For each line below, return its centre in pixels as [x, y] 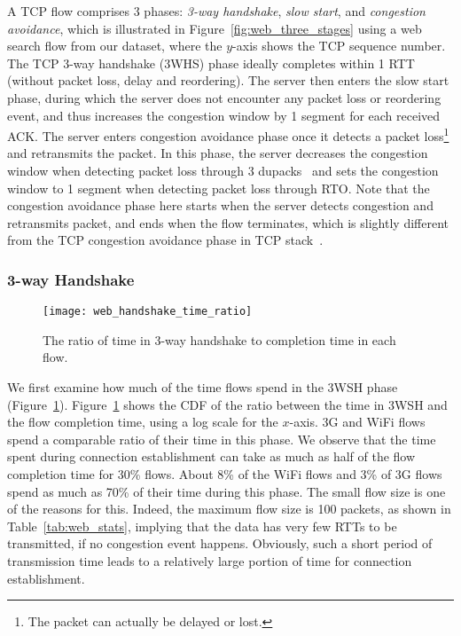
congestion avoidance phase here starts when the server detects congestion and [220, 205]
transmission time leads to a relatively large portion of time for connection [210, 560]
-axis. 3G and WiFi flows [357, 422]
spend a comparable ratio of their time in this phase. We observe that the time [222, 439]
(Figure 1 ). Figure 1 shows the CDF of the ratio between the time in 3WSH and [227, 404]
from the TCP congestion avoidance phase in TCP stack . [165, 240]
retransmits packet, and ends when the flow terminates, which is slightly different [228, 222]
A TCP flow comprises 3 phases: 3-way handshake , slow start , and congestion [216, 11]
